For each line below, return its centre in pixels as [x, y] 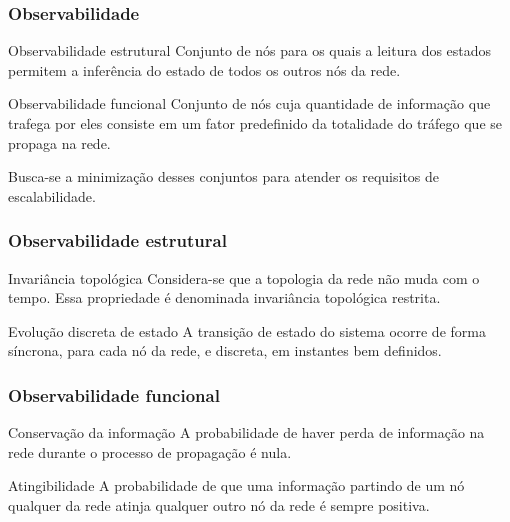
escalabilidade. [52, 195]
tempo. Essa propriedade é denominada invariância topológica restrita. [224, 297]
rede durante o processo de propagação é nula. [150, 451]
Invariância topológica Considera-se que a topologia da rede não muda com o [244, 277]
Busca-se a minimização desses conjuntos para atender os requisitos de [224, 176]
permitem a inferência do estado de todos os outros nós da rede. [204, 69]
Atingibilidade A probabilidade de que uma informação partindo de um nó [236, 485]
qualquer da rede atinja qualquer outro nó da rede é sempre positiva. [219, 504]
